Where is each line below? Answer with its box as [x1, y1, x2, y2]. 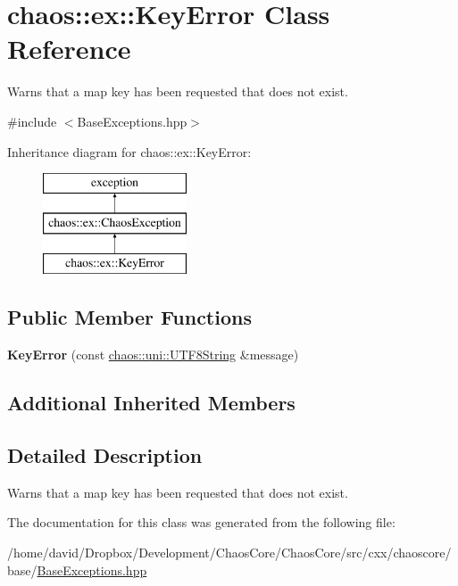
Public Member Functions [7, 303, 252, 331]
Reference [7, 30, 131, 67]
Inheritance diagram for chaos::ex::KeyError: [7, 142, 252, 161]
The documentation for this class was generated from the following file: [7, 513, 396, 532]
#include [7, 111, 57, 130]
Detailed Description [7, 442, 203, 469]
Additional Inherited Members [7, 389, 296, 417]
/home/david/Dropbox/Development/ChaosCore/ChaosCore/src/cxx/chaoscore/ [7, 543, 452, 562]
